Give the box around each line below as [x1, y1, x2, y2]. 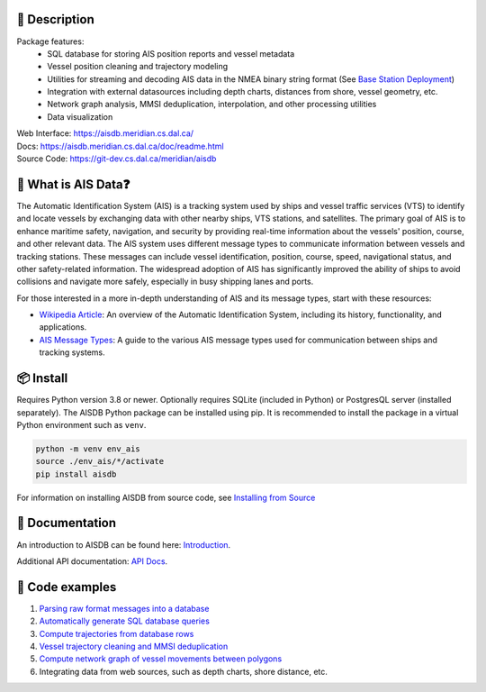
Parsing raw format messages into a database [39, 603, 210, 614]
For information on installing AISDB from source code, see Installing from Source [16, 492, 316, 503]
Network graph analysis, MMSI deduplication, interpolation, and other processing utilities [47, 99, 377, 110]
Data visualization [47, 111, 113, 122]
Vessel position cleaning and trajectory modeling [47, 61, 229, 72]
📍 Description [16, 12, 94, 27]
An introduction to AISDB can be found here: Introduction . [16, 539, 231, 550]
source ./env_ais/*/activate [35, 456, 165, 467]
